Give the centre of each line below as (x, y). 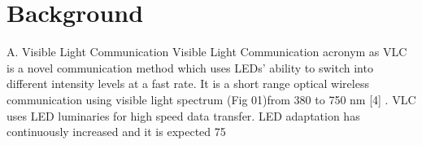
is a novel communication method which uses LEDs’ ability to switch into (190, 67)
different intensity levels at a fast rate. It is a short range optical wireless (188, 83)
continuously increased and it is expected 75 (116, 132)
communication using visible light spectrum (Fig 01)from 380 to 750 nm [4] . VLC (211, 99)
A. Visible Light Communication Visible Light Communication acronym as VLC (207, 52)
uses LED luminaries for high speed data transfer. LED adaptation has (183, 115)
